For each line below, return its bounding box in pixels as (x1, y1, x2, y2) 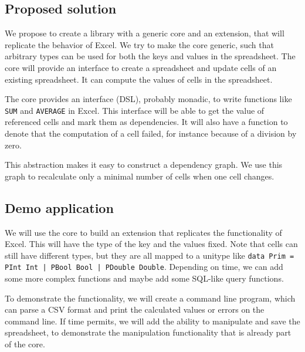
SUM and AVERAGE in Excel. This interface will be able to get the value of (5, 104, 265, 116)
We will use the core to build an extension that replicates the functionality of (5, 226, 282, 238)
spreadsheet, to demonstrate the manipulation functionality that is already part (5, 326, 292, 339)
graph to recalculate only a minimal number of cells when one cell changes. (5, 170, 274, 182)
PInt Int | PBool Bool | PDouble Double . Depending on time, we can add (5, 260, 283, 273)
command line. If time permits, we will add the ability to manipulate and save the (5, 314, 300, 327)
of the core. (5, 338, 45, 350)
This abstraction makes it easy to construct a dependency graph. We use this (5, 158, 283, 171)
